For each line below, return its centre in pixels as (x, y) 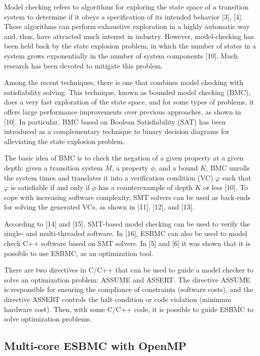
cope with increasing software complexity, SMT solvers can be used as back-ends (127, 197)
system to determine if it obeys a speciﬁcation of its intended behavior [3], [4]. (124, 16)
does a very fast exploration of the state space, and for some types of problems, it (129, 102)
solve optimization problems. (48, 319)
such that (236, 177)
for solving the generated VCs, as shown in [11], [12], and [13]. (99, 207)
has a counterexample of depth (146, 187)
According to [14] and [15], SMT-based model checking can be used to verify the (127, 223)
